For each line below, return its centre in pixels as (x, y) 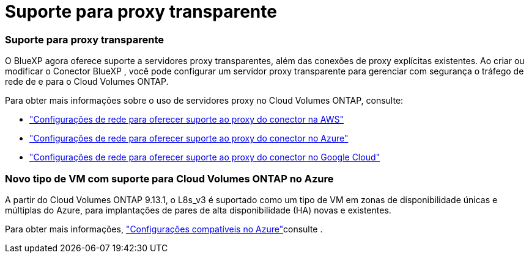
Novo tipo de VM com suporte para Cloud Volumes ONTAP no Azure (169, 178)
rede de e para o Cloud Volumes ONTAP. (87, 82)
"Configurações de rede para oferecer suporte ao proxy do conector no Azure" (189, 138)
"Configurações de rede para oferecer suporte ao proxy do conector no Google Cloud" (205, 157)
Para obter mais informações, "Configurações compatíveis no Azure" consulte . (164, 229)
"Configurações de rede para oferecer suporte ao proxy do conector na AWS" (187, 120)
